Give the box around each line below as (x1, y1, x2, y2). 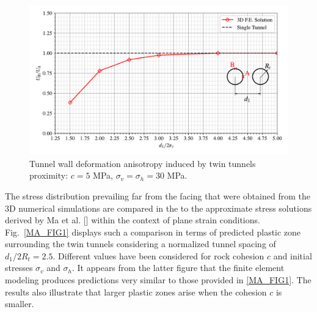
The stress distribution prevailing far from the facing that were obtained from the (5, 189, 310, 202)
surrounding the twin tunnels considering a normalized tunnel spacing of (5, 237, 276, 250)
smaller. (5, 297, 34, 310)
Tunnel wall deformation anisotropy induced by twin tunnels (29, 157, 256, 169)
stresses (5, 261, 33, 274)
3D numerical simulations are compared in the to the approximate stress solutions (5, 201, 312, 214)
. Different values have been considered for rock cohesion (53, 249, 264, 262)
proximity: (29, 169, 68, 182)
